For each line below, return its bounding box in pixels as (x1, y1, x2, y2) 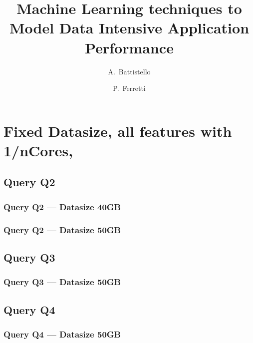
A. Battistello (108, 66, 151, 76)
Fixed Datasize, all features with (3, 120, 232, 141)
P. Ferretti (113, 83, 146, 93)
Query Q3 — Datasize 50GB (3, 276, 121, 288)
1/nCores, (3, 140, 73, 160)
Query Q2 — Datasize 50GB (3, 223, 121, 236)
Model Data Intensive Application (9, 17, 250, 38)
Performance (85, 37, 174, 57)
